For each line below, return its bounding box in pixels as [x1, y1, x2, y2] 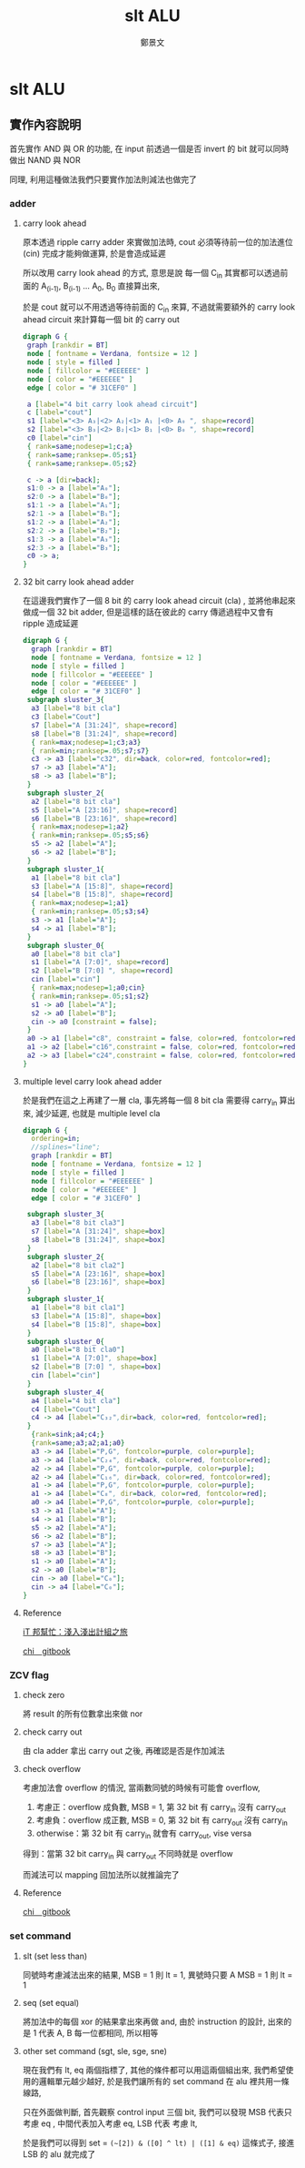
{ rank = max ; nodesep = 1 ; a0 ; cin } [31, 983, 145, 992]
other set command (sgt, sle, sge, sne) [22, 2045, 168, 2056]
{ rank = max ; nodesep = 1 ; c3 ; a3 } [31, 738, 142, 747]
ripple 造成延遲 [22, 618, 79, 629]
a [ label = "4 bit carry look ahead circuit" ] [26, 400, 198, 409]
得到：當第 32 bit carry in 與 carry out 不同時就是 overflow [22, 1848, 233, 1862]
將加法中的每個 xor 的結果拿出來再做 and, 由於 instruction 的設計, [22, 2016, 266, 2027]
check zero [22, 1690, 65, 1701]
